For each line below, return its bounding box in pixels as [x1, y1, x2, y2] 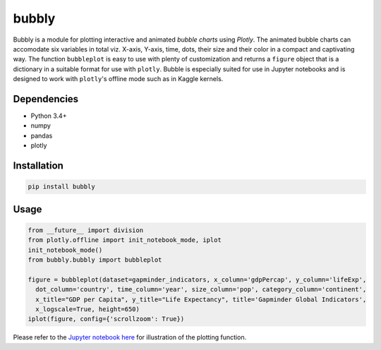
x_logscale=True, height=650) [35, 305, 140, 313]
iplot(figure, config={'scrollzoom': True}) [28, 315, 185, 323]
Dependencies [13, 92, 79, 105]
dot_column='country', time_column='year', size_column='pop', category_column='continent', [35, 286, 367, 294]
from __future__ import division [28, 226, 144, 234]
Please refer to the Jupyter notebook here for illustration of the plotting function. [13, 333, 247, 342]
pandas [30, 131, 53, 140]
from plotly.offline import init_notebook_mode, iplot [28, 236, 222, 244]
